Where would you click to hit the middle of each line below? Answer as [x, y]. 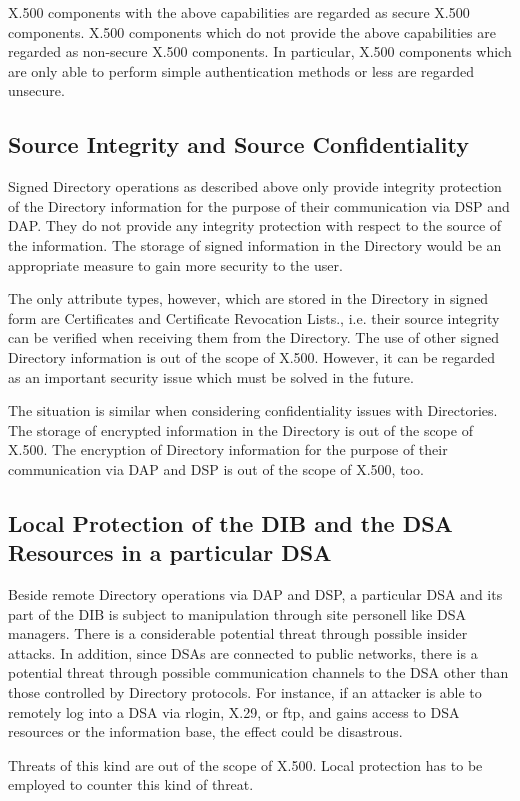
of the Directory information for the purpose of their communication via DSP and [259, 205]
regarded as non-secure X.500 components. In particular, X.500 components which [260, 51]
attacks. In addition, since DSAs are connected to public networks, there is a [243, 652]
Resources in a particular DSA [170, 552]
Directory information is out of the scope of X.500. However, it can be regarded [252, 356]
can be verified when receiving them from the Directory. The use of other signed [253, 337]
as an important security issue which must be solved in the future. [211, 376]
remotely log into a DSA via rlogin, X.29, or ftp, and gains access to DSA [234, 711]
